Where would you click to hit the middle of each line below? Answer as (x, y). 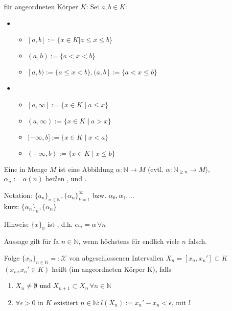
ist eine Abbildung (86, 169)
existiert (66, 302)
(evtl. (156, 169)
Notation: (18, 195)
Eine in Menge (26, 169)
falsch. (197, 241)
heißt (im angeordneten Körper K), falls (112, 269)
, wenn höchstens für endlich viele (129, 241)
